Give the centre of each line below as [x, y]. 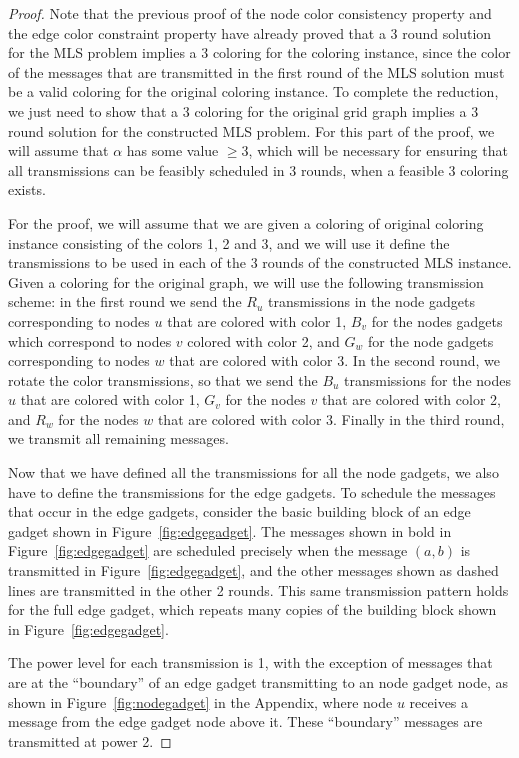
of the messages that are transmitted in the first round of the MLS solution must [256, 71]
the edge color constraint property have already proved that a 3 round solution [250, 32]
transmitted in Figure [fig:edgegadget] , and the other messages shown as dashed [253, 570]
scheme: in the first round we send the [125, 301]
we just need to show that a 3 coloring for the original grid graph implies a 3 [243, 110]
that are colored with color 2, [411, 399]
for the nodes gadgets [437, 320]
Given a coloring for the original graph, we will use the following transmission [246, 281]
